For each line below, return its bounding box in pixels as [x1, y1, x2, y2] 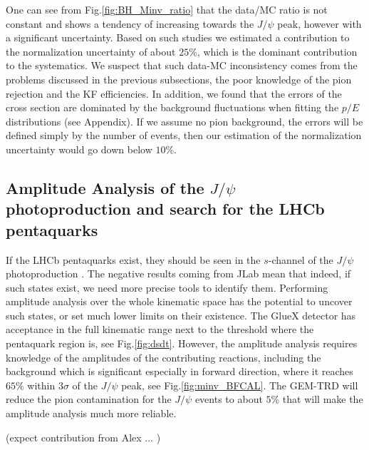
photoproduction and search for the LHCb [6, 198, 325, 220]
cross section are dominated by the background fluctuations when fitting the [6, 100, 339, 115]
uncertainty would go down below [6, 141, 152, 156]
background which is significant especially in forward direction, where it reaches [6, 364, 353, 379]
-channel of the [268, 252, 333, 267]
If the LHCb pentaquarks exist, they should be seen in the [6, 252, 261, 267]
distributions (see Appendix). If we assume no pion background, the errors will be [6, 113, 363, 128]
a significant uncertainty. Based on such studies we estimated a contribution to [6, 30, 350, 45]
